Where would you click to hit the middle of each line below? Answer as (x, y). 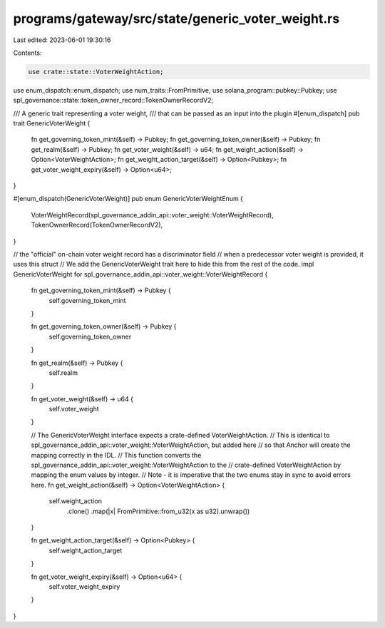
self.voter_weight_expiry (84, 586)
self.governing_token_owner (90, 336)
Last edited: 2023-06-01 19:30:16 (62, 40)
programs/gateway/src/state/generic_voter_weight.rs (176, 19)
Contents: (27, 53)
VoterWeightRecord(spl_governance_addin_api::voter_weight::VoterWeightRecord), (153, 215)
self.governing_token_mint (87, 300)
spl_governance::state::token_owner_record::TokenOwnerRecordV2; (113, 101)
